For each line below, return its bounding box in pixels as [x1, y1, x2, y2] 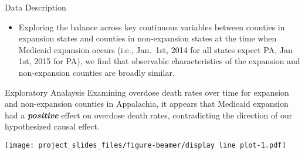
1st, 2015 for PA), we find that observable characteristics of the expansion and [18, 55, 300, 67]
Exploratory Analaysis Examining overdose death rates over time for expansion [5, 86, 289, 98]
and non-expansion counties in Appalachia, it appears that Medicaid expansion [5, 97, 289, 110]
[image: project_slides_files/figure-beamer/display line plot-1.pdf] [5, 141, 286, 149]
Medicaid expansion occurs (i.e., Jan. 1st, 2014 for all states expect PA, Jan [18, 43, 293, 55]
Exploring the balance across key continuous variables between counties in [18, 20, 285, 33]
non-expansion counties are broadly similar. [18, 66, 175, 78]
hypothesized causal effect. [5, 120, 100, 132]
